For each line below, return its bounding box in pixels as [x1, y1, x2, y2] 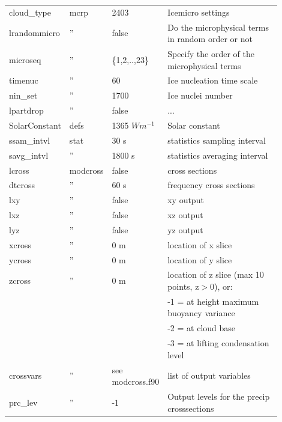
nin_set [9, 89, 38, 102]
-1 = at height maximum [167, 295, 259, 307]
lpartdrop [9, 104, 44, 117]
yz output [167, 223, 203, 236]
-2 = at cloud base [167, 322, 236, 334]
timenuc [9, 74, 38, 87]
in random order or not [167, 32, 253, 45]
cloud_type [9, 5, 52, 18]
